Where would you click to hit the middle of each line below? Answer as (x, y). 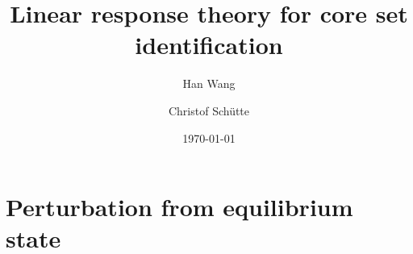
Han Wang (209, 83)
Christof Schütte (209, 110)
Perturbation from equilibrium (179, 207)
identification (209, 45)
